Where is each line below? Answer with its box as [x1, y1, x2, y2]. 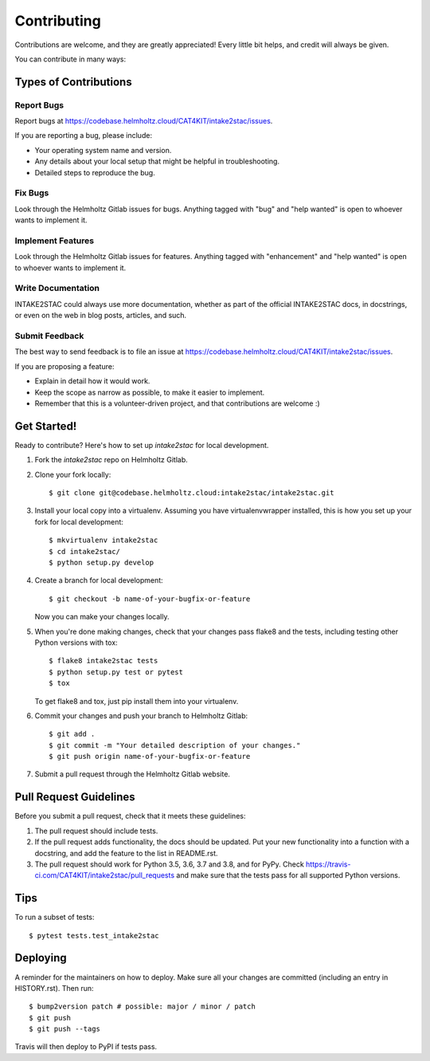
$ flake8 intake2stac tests [49, 656, 158, 666]
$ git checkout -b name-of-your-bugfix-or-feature [49, 594, 251, 603]
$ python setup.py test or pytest [49, 667, 183, 677]
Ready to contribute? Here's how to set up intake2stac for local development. [14, 440, 269, 450]
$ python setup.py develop [49, 558, 154, 567]
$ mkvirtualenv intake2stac [49, 536, 158, 545]
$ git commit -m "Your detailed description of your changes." [49, 741, 301, 749]
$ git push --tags [29, 1024, 101, 1034]
